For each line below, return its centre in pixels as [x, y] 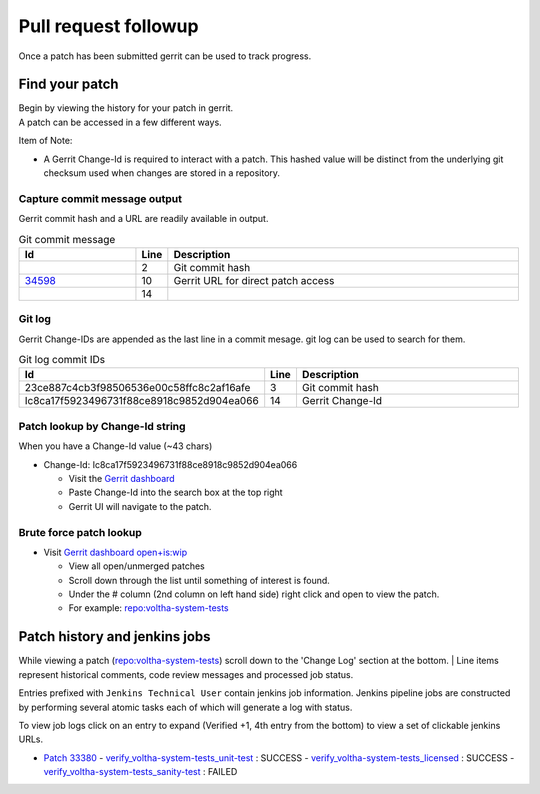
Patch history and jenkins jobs [114, 636]
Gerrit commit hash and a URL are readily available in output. [143, 219]
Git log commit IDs [61, 360]
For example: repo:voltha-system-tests [148, 608]
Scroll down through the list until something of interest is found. [199, 580]
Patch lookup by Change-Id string [102, 426]
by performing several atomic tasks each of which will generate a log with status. [185, 707]
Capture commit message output [100, 198]
